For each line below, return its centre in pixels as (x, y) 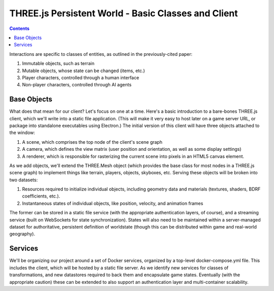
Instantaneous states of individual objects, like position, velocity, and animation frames (113, 203)
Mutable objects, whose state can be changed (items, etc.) (83, 71)
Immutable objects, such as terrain (58, 63)
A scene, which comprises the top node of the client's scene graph (92, 142)
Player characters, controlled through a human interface (81, 77)
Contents (20, 28)
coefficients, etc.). (41, 196)
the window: (22, 133)
